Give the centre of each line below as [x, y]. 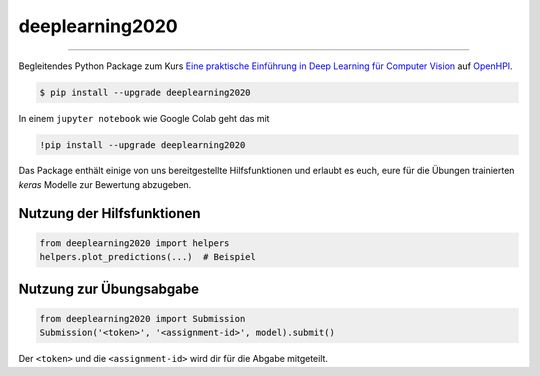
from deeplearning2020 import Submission [142, 318]
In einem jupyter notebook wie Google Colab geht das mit [144, 118]
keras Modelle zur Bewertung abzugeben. [105, 184]
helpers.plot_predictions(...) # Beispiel [148, 257]
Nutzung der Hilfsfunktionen [109, 213]
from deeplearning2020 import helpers [134, 243]
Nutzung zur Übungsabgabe [109, 288]
